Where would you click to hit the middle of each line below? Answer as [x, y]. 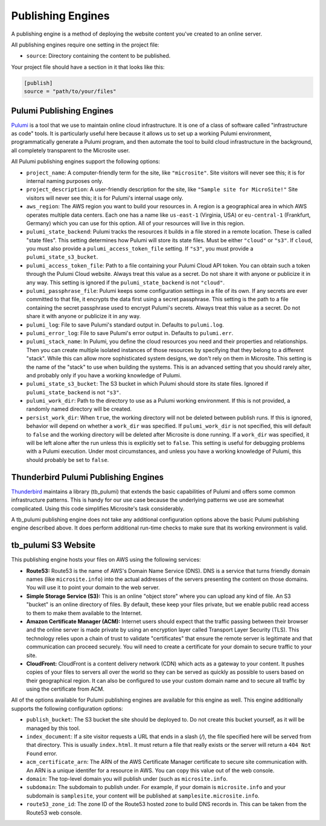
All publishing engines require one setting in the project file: [85, 45]
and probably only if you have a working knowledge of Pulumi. [104, 375]
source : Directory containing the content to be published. [98, 56]
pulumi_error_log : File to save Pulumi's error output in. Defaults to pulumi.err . [130, 333]
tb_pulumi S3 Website [53, 546]
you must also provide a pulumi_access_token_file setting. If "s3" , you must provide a [140, 249]
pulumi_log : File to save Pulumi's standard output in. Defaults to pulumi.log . [125, 325]
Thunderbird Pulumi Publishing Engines [88, 477]
